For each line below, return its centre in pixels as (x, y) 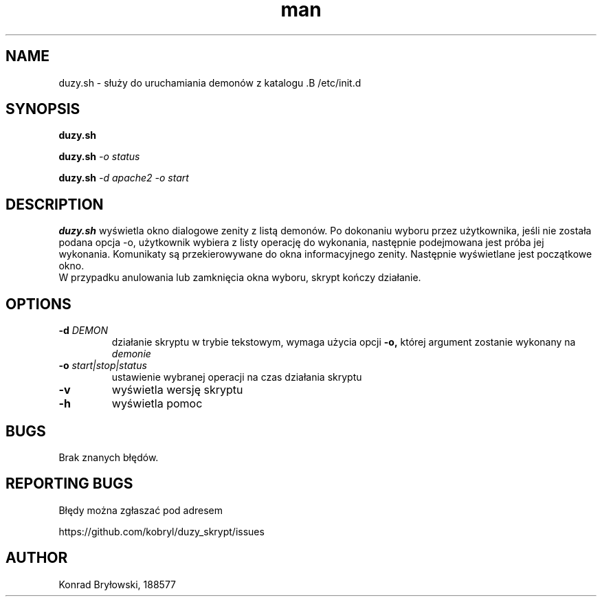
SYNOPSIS (43, 109)
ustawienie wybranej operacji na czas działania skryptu (237, 377)
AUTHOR (37, 558)
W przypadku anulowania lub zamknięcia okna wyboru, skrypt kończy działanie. (240, 278)
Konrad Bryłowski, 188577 (118, 584)
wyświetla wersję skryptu (177, 390)
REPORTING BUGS (69, 484)
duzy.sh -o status (99, 157)
